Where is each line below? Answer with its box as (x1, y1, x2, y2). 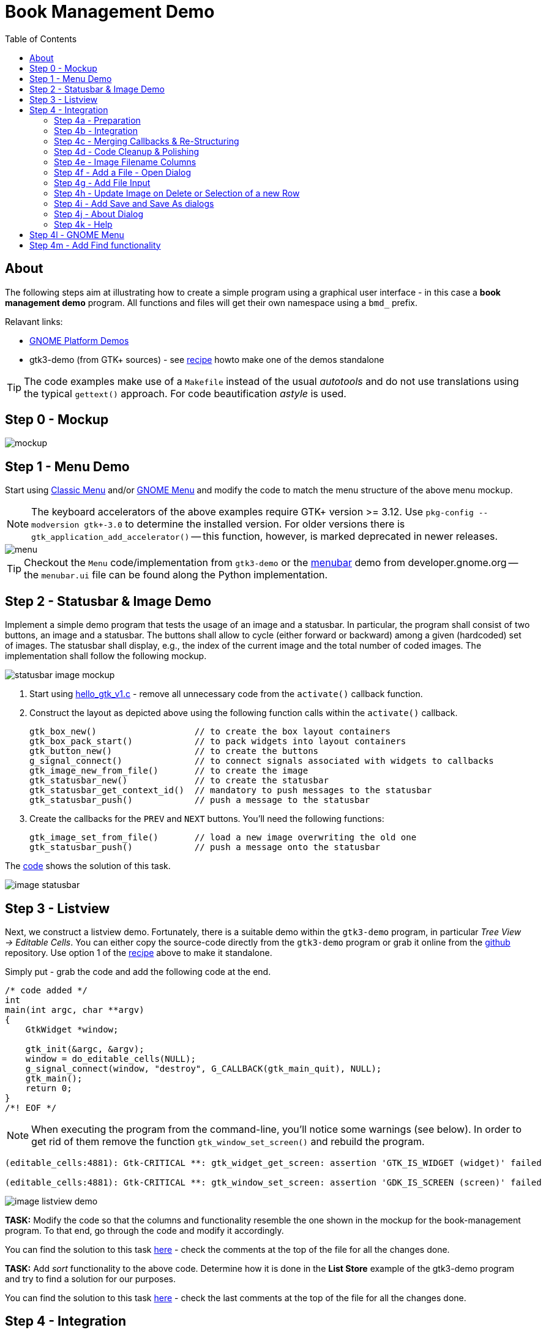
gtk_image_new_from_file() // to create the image (29, 766, 309, 776)
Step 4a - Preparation (54, 114, 141, 125)
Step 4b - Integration (54, 125, 138, 136)
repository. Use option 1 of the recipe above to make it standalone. (5, 947, 272, 958)
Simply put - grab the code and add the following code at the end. (5, 966, 271, 977)
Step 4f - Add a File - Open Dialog (54, 166, 192, 177)
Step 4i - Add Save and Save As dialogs (54, 198, 214, 209)
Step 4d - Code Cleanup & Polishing (54, 146, 200, 157)
